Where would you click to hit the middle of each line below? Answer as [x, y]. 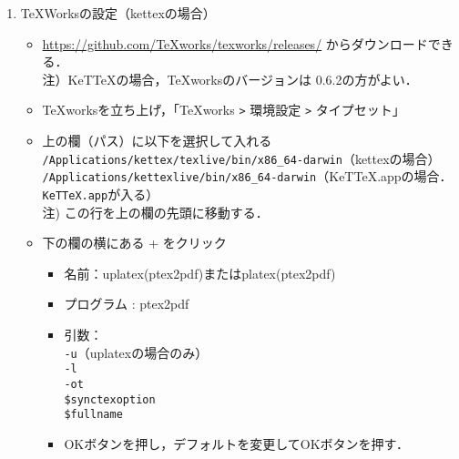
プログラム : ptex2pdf [127, 304]
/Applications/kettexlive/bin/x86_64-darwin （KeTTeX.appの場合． [247, 176]
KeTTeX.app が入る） [101, 194]
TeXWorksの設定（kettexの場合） [118, 13]
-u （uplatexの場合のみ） [136, 352]
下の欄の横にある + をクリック [134, 243]
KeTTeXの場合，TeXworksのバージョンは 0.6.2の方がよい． [243, 79]
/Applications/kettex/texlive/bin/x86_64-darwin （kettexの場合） [241, 158]
